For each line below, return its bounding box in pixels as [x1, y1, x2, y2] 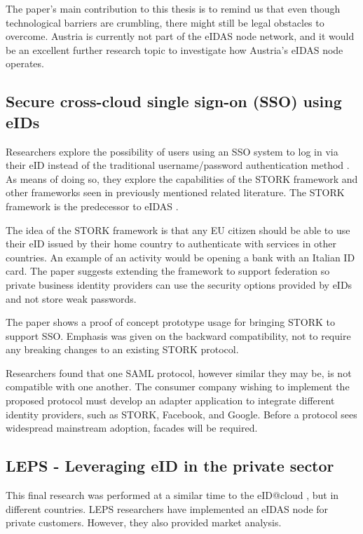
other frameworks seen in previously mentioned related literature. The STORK [6, 185, 345, 200]
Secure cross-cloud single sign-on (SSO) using [6, 90, 342, 112]
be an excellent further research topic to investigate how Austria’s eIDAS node [6, 42, 343, 57]
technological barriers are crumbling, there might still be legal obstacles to [6, 15, 324, 29]
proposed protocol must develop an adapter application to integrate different [6, 393, 335, 408]
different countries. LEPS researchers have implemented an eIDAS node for [6, 501, 329, 516]
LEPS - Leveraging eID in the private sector [6, 455, 334, 477]
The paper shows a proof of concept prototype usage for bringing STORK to [6, 315, 336, 329]
